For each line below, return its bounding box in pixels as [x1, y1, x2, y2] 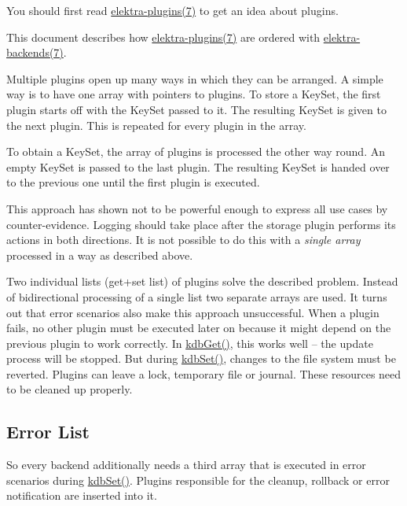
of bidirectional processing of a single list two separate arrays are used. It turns [6, 288, 387, 305]
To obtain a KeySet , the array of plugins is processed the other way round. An [6, 143, 385, 160]
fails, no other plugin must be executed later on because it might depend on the [6, 319, 391, 336]
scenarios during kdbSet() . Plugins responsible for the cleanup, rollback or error [6, 471, 390, 488]
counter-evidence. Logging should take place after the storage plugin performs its [6, 216, 396, 232]
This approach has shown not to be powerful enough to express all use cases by [6, 200, 388, 216]
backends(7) [6, 44, 64, 61]
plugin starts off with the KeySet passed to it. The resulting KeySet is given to [6, 101, 387, 117]
